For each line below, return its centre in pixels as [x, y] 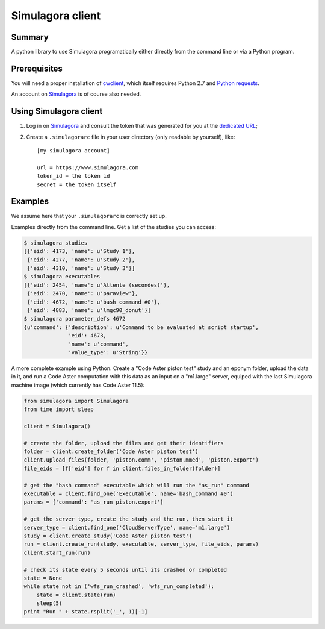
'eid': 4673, [87, 336]
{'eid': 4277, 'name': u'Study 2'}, [81, 260]
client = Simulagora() [57, 426]
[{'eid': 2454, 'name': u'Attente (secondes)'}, [97, 285]
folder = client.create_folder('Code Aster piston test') [111, 452]
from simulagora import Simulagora [76, 401]
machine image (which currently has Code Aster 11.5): [78, 385]
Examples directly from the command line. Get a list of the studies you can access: [114, 227]
